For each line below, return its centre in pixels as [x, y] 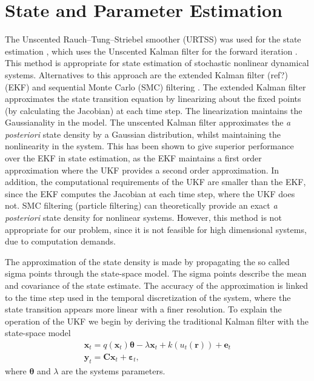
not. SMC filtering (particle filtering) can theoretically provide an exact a [141, 205]
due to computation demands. [60, 241]
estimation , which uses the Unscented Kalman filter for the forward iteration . [151, 51]
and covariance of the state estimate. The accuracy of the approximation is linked [157, 285]
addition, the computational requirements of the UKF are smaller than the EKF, [155, 182]
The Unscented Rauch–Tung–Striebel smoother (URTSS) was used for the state [153, 39]
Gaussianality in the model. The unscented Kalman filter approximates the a [148, 122]
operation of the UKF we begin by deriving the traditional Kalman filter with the [157, 321]
